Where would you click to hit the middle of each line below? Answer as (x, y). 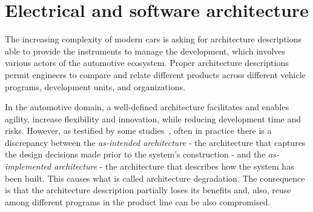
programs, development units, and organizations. (95, 86)
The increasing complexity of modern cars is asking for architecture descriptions (153, 39)
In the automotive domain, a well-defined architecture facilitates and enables (147, 107)
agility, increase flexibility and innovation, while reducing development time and (153, 118)
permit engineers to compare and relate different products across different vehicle (155, 74)
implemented (28, 166)
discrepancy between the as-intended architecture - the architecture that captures (155, 142)
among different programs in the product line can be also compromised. (138, 201)
